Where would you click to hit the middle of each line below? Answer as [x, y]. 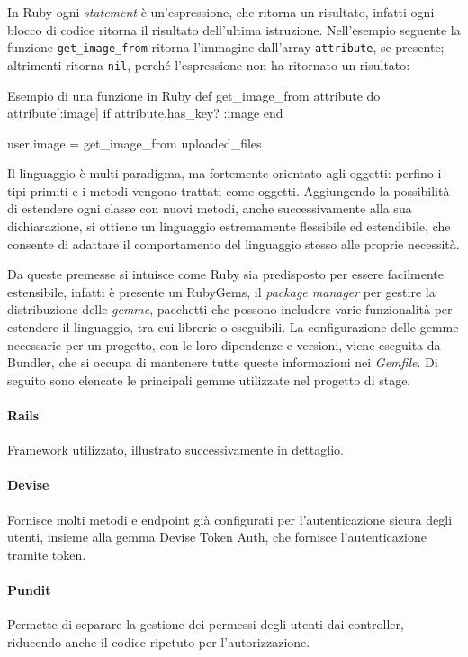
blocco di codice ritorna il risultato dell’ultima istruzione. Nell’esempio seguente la [234, 29]
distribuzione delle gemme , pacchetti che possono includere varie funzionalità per [230, 309]
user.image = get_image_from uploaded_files [135, 143]
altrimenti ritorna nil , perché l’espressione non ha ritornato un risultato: [209, 64]
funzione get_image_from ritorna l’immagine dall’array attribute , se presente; [226, 47]
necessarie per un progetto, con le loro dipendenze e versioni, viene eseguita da [224, 344]
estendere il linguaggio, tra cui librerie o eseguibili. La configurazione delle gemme [233, 327]
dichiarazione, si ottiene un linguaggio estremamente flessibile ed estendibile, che [229, 226]
